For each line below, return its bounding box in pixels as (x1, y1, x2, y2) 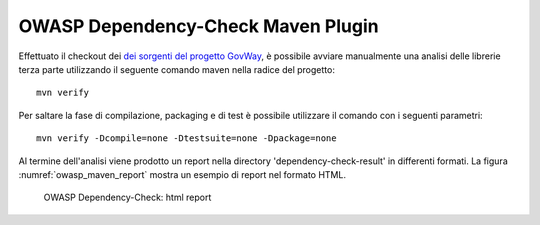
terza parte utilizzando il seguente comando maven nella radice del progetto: (18, 63, 335, 75)
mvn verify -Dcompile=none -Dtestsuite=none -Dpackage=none (36, 133, 337, 144)
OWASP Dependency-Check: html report (43, 191, 212, 204)
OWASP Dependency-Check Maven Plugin (18, 15, 379, 37)
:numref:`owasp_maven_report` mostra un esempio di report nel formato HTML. (18, 168, 347, 180)
